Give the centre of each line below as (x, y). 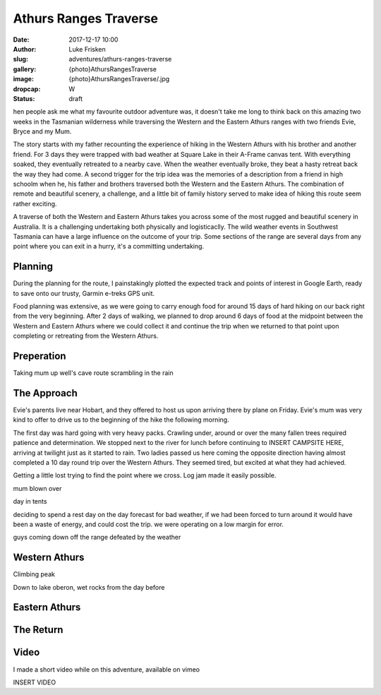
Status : (24, 98)
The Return (38, 630)
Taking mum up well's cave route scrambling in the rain (93, 373)
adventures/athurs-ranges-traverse (120, 59)
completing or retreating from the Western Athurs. (86, 336)
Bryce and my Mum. (42, 131)
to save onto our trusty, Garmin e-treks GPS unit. (84, 293)
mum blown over (37, 488)
